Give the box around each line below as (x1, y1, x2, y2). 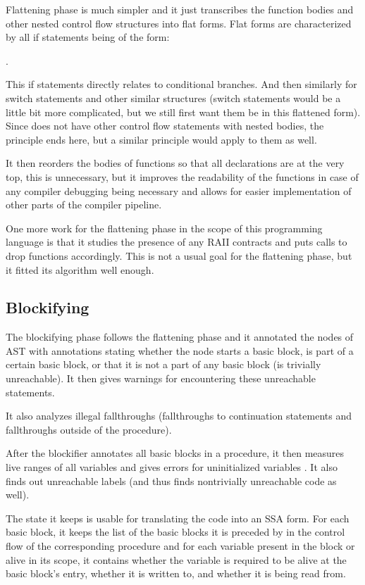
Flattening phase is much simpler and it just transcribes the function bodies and (6, 2, 354, 16)
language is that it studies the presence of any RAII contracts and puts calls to (6, 234, 347, 249)
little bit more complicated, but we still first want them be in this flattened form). (6, 104, 361, 119)
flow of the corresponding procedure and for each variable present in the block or (6, 539, 355, 553)
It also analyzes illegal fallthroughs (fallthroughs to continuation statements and (6, 408, 352, 423)
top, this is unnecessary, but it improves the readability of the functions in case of (6, 169, 359, 184)
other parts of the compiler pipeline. (6, 197, 162, 212)
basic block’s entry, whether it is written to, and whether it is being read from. (6, 566, 346, 581)
